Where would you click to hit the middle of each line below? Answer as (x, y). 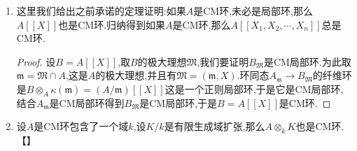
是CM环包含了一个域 (81, 126)
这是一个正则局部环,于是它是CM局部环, (254, 88)
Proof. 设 (36, 61)
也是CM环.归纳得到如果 (112, 24)
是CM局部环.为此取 (307, 61)
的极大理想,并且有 (136, 75)
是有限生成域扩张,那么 (215, 126)
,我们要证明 (223, 61)
